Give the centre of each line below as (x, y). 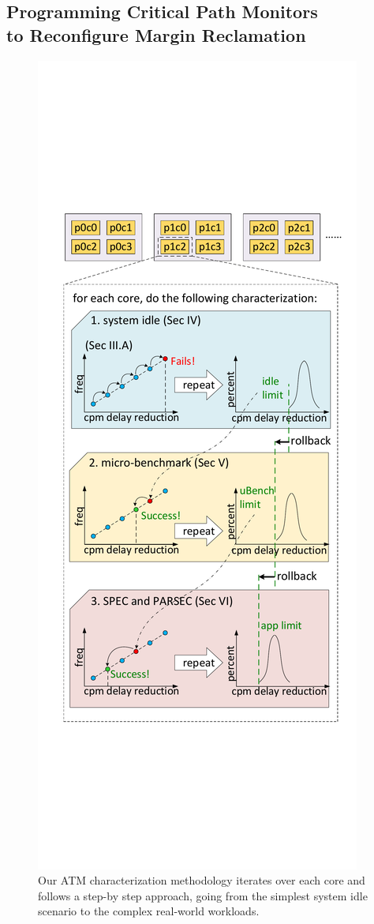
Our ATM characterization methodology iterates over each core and (202, 880)
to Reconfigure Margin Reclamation (156, 34)
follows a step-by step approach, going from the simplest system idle (203, 895)
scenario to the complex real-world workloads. (149, 911)
